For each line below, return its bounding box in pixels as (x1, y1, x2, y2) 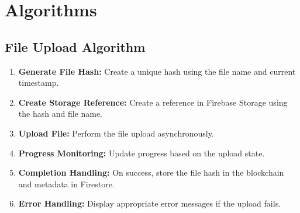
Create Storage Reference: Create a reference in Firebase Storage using (18, 96, 288, 108)
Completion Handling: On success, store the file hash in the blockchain (18, 166, 284, 179)
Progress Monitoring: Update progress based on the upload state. (18, 146, 265, 159)
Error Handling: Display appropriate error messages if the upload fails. (18, 197, 281, 209)
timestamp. (18, 76, 59, 89)
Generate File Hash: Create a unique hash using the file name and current (18, 65, 296, 77)
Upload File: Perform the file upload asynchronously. (18, 127, 214, 139)
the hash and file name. (18, 107, 102, 120)
